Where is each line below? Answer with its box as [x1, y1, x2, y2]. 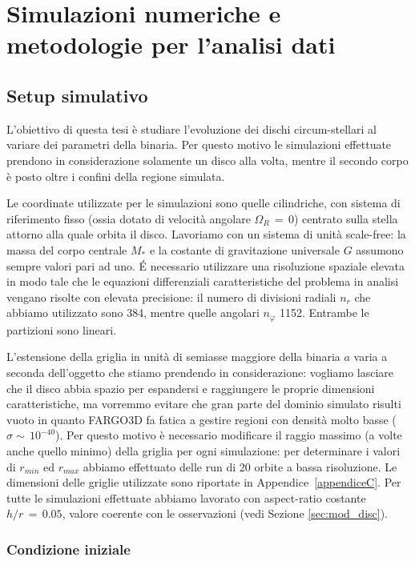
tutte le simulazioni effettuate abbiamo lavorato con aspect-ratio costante [6, 489, 366, 506]
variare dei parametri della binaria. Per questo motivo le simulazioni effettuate [6, 136, 392, 153]
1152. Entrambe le [279, 304, 369, 321]
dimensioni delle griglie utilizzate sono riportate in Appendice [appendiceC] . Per [6, 474, 401, 491]
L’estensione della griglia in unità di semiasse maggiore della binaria [6, 348, 340, 365]
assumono [356, 241, 404, 258]
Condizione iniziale [6, 539, 131, 559]
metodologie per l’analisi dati [6, 28, 336, 61]
